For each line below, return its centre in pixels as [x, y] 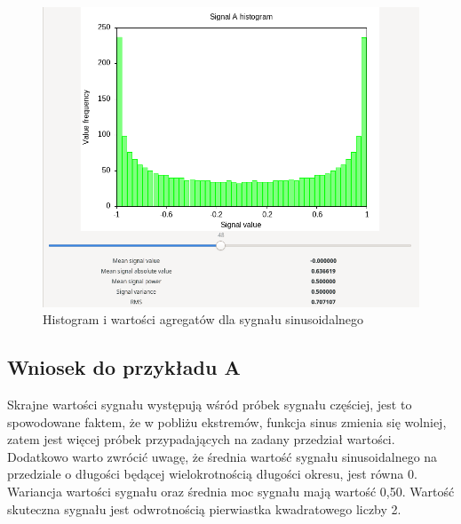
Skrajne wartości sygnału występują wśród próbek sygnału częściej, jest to [210, 405]
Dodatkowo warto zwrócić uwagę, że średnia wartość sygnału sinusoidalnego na [223, 456]
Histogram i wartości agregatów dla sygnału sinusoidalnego [203, 319]
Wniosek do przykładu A [124, 367]
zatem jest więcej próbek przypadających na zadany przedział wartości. [201, 439]
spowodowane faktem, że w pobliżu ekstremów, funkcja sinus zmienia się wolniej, [227, 421]
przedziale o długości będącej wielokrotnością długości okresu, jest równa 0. [212, 474]
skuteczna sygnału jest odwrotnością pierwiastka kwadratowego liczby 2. [204, 508]
